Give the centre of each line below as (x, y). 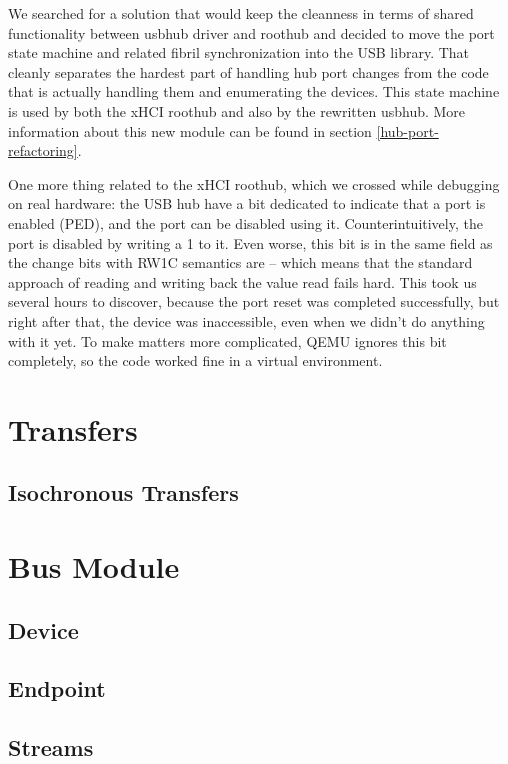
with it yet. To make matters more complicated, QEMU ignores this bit (227, 340)
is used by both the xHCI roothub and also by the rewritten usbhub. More (237, 110)
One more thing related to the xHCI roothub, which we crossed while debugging (254, 183)
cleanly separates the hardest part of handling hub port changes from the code (248, 71)
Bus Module (94, 566)
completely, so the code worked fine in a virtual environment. (195, 360)
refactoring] (43, 150)
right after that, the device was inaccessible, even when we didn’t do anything (246, 320)
